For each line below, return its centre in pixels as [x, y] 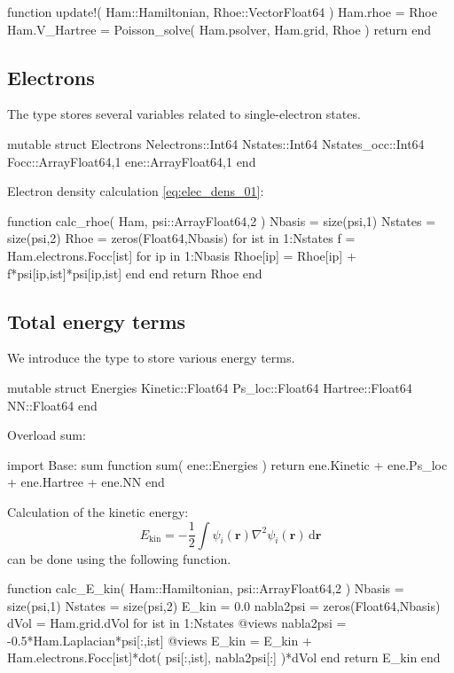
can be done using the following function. [119, 558]
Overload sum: [47, 435]
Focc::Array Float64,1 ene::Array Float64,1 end [132, 161]
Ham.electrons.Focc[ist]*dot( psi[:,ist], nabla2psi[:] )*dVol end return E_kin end [224, 657]
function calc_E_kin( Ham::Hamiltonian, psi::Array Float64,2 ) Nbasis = [206, 588]
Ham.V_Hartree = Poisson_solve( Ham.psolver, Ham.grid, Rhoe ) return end [219, 29]
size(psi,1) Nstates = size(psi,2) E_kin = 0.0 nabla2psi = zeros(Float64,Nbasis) [224, 605]
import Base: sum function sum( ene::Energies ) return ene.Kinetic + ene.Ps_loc [227, 464]
